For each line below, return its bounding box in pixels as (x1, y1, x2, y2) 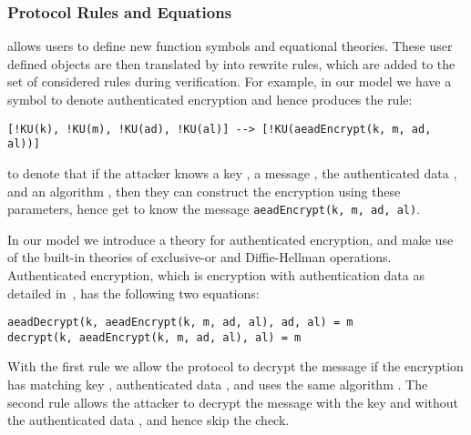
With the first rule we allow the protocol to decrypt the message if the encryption (7, 357, 464, 376)
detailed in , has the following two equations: (7, 283, 260, 302)
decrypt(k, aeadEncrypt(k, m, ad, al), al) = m (7, 330, 302, 344)
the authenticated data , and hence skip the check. (7, 410, 290, 430)
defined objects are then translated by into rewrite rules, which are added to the (7, 54, 456, 73)
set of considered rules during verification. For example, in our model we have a (7, 72, 452, 91)
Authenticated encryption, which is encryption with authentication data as (7, 265, 425, 284)
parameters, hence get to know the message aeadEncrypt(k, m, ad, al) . (7, 199, 421, 218)
